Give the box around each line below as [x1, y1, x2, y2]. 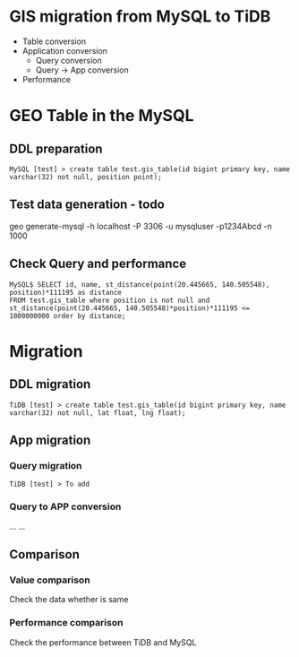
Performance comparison [9, 617, 124, 629]
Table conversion [21, 36, 87, 47]
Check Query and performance [9, 256, 186, 272]
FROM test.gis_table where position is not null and [9, 296, 210, 305]
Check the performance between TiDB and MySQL [9, 636, 197, 647]
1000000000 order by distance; [9, 311, 126, 320]
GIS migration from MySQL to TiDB [9, 6, 271, 27]
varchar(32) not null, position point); [9, 172, 163, 181]
